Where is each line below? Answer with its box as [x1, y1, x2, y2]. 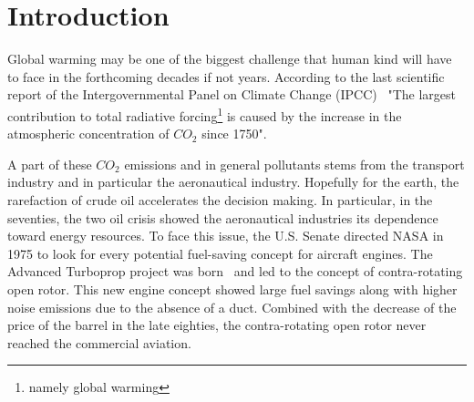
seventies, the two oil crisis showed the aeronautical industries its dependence [7, 208, 438, 227]
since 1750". [201, 124, 267, 143]
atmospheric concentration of [7, 124, 170, 143]
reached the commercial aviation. [7, 333, 191, 352]
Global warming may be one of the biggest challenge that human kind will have [7, 49, 452, 68]
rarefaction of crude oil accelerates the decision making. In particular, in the [7, 190, 433, 209]
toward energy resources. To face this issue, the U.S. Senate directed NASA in [7, 226, 444, 245]
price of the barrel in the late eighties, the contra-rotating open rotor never [7, 315, 427, 335]
